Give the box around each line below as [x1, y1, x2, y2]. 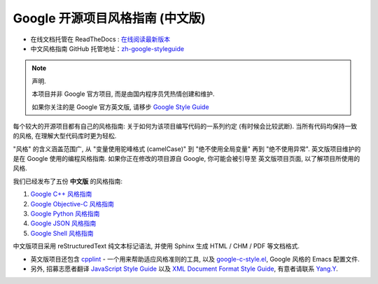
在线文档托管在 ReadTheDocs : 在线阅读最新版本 [30, 35, 171, 43]
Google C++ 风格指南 [30, 190, 92, 199]
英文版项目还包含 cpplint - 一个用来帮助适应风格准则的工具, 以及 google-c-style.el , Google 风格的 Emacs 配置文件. [30, 255, 360, 263]
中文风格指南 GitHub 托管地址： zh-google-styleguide [30, 44, 185, 52]
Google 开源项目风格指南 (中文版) [13, 10, 206, 26]
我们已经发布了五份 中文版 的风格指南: [13, 177, 122, 185]
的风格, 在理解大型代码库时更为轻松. [13, 132, 117, 140]
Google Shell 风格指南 [30, 229, 94, 237]
